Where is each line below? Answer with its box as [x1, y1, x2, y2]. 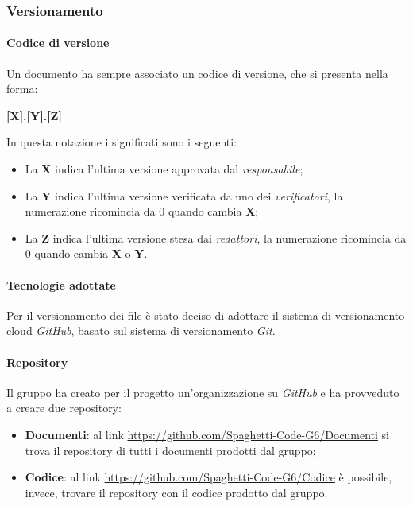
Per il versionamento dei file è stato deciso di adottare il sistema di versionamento [6, 306, 405, 323]
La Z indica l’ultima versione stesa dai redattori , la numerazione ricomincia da [25, 229, 407, 246]
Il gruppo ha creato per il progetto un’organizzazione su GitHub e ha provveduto [6, 383, 399, 400]
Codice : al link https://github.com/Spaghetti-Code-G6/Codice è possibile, [25, 469, 392, 485]
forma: [6, 80, 38, 97]
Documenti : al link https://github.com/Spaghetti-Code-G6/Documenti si [25, 426, 389, 442]
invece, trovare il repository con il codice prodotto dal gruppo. [25, 484, 328, 500]
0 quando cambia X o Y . [25, 245, 148, 262]
